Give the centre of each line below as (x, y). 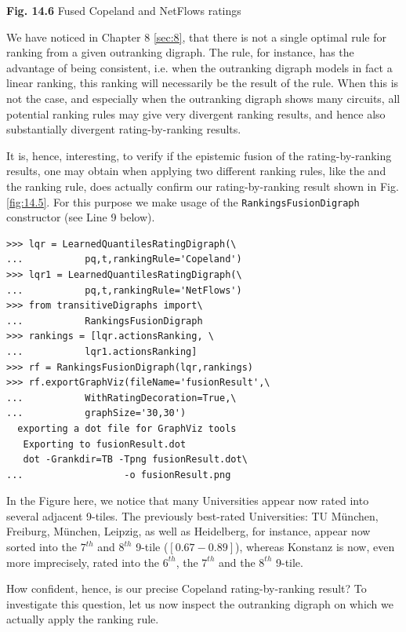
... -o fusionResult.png (119, 475)
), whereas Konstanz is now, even (315, 547)
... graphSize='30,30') (96, 413)
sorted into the (42, 547)
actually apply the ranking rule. (83, 619)
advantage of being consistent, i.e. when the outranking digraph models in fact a (199, 67)
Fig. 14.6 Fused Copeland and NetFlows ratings (124, 10)
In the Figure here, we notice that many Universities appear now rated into (188, 500)
